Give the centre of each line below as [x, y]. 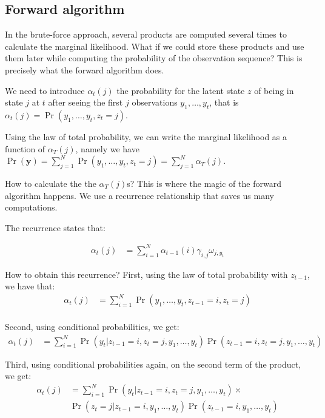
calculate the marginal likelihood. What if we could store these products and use [155, 46]
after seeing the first [85, 102]
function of [25, 148]
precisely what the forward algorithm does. [85, 69]
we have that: [30, 286]
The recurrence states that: [55, 227]
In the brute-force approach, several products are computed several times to [146, 34]
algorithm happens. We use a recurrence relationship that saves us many [139, 195]
